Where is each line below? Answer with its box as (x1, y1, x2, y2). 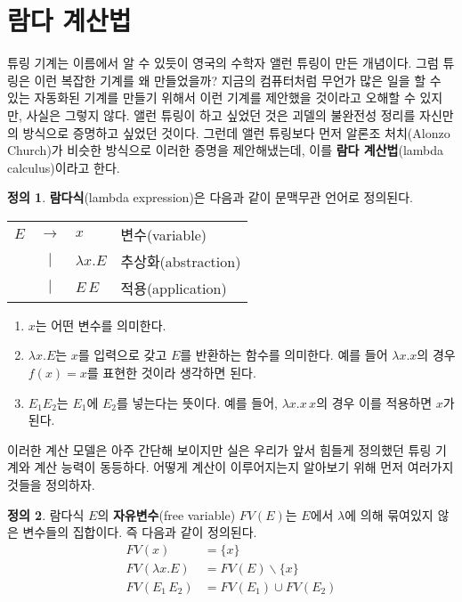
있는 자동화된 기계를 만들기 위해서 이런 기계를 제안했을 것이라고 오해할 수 (7, 88, 416, 107)
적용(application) (120, 277, 227, 298)
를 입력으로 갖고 (77, 346, 167, 364)
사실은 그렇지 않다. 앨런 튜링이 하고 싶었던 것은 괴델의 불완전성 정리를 (26, 105, 416, 124)
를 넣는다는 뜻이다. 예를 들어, (117, 393, 279, 411)
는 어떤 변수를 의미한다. (35, 315, 166, 334)
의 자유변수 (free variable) (97, 505, 236, 524)
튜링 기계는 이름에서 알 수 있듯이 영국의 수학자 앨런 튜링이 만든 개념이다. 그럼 (7, 53, 439, 72)
